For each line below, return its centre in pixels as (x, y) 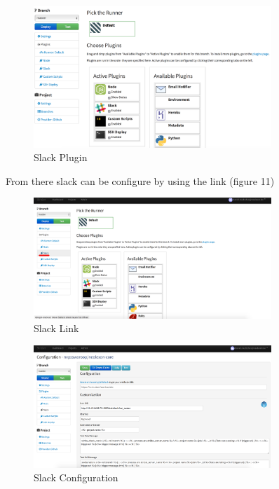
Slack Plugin (61, 157)
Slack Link (56, 328)
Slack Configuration (76, 477)
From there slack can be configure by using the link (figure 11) (140, 180)
